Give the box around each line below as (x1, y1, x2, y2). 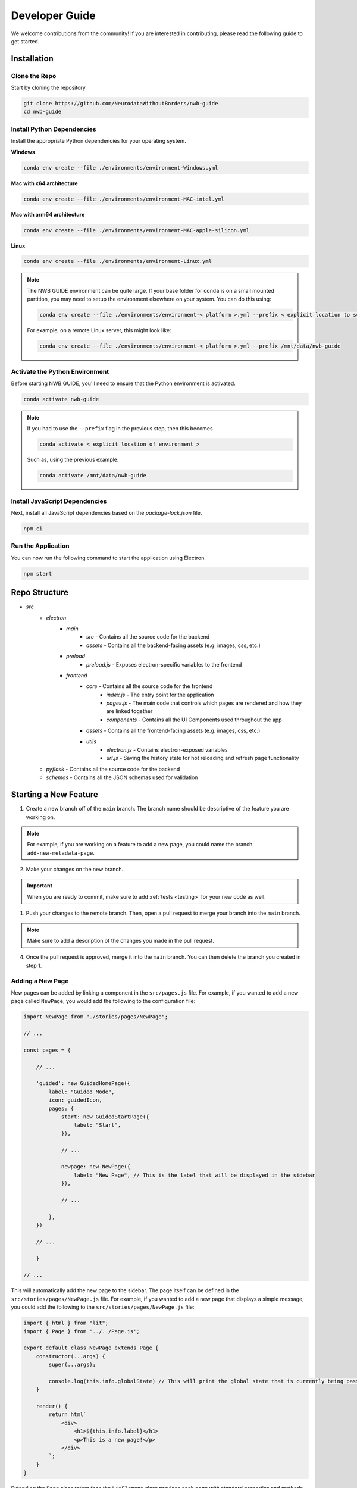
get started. (11, 37, 40, 45)
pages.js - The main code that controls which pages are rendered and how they (106, 699, 302, 707)
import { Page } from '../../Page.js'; (23, 1328, 140, 1334)
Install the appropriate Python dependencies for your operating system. (11, 137, 187, 145)
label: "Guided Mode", (48, 1088, 115, 1095)
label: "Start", (73, 1122, 121, 1128)
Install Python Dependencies (11, 125, 96, 133)
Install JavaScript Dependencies (11, 497, 107, 505)
